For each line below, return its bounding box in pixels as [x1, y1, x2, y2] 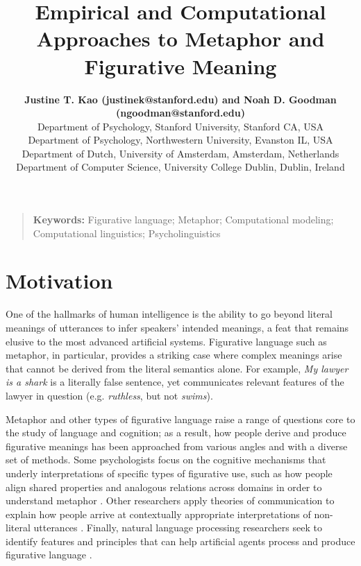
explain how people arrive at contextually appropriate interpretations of [6, 506, 311, 521]
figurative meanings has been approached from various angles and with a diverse [6, 438, 348, 453]
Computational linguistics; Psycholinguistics [33, 225, 221, 240]
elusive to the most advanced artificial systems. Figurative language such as [6, 334, 327, 348]
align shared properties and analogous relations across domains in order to [6, 479, 322, 494]
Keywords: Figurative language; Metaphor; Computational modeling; [33, 212, 334, 227]
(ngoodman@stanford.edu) [116, 105, 245, 120]
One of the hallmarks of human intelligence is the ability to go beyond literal [6, 307, 333, 321]
